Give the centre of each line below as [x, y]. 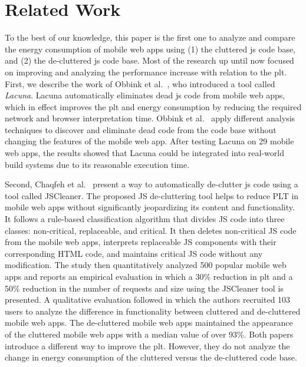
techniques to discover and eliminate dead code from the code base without [141, 129]
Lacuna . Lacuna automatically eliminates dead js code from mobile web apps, [145, 95]
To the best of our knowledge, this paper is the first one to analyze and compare [150, 37]
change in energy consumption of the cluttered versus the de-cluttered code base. [151, 357]
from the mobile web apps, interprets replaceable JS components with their [141, 242]
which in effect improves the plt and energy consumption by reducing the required [153, 106]
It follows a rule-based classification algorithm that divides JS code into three [145, 219]
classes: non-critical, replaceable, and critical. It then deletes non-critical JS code [151, 230]
